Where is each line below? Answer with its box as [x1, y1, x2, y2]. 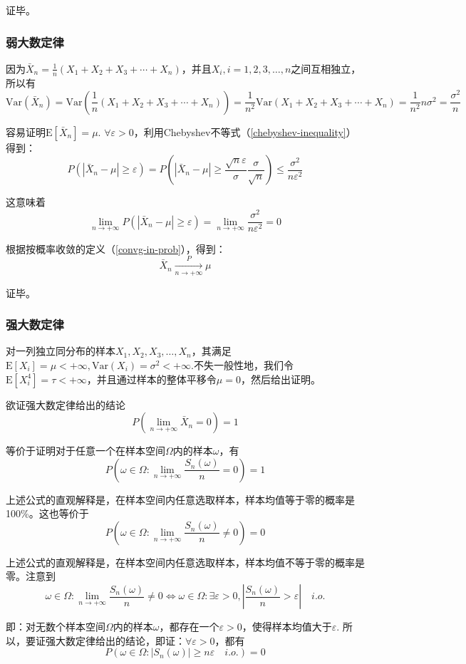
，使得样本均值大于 [242, 619, 332, 634]
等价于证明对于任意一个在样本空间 [6, 443, 165, 458]
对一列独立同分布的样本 [6, 343, 115, 358]
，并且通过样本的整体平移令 [86, 371, 217, 386]
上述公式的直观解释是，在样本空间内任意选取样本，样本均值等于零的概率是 [6, 492, 355, 507]
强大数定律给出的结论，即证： [45, 633, 185, 648]
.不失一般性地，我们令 [191, 357, 294, 372]
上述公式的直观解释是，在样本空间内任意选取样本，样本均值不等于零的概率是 [6, 554, 365, 569]
